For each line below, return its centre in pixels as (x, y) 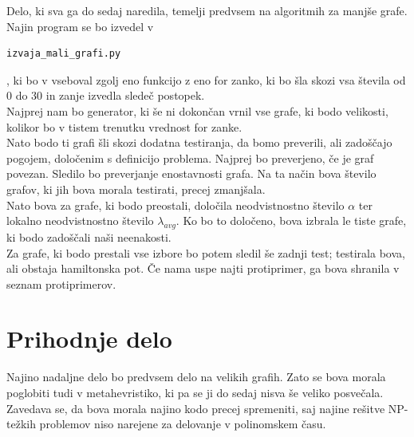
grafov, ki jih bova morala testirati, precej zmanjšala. (136, 189)
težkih (21, 424)
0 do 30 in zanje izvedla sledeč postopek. (106, 95)
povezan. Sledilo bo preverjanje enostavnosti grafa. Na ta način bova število (191, 173)
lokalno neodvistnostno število (80, 220)
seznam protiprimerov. (61, 283)
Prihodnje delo (89, 339)
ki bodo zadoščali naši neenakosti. (89, 236)
